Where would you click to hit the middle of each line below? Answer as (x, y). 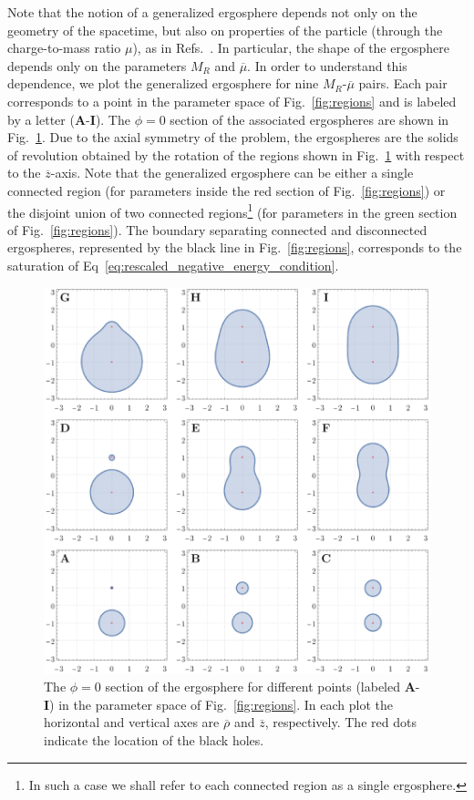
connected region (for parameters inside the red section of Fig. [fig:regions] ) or (227, 190)
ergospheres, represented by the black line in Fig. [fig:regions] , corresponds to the (235, 247)
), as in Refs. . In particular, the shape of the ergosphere (291, 48)
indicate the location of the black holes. (154, 739)
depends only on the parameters (97, 65)
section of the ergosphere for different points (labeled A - (263, 687)
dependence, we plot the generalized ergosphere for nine (163, 83)
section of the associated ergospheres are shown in (309, 119)
